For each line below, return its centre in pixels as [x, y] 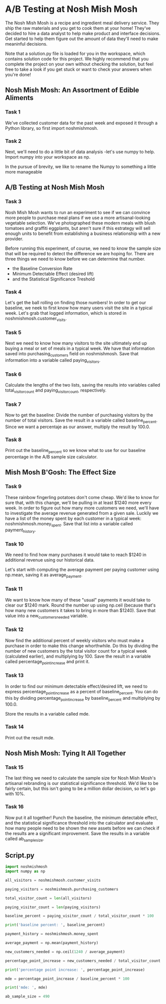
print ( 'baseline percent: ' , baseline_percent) [55, 925]
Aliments [19, 98]
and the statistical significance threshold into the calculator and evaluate [79, 823]
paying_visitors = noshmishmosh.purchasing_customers [62, 889]
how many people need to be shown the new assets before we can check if [82, 828]
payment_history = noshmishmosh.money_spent [52, 934]
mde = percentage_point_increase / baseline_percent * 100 [67, 979]
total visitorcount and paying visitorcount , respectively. [56, 391]
